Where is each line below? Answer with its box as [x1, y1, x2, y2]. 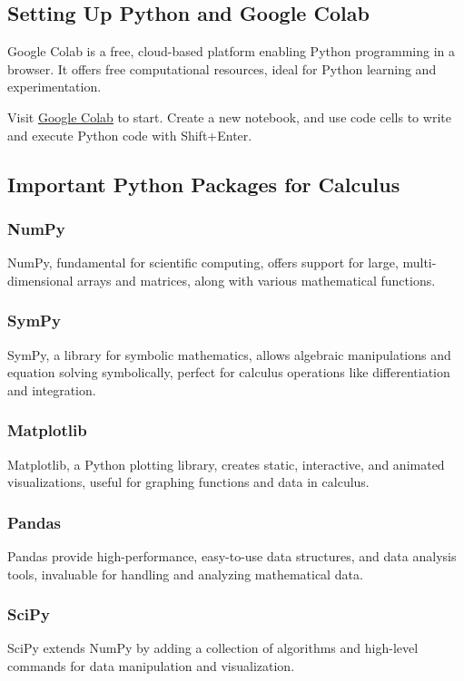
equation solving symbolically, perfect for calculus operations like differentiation [7, 363, 450, 382]
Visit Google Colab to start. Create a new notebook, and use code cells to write [7, 107, 451, 126]
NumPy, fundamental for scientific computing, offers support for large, [7, 253, 399, 272]
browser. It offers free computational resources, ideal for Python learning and [7, 59, 437, 78]
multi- [402, 253, 437, 272]
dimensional [7, 270, 74, 289]
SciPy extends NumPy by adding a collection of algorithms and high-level [7, 638, 419, 657]
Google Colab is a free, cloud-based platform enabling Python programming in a [7, 42, 455, 61]
